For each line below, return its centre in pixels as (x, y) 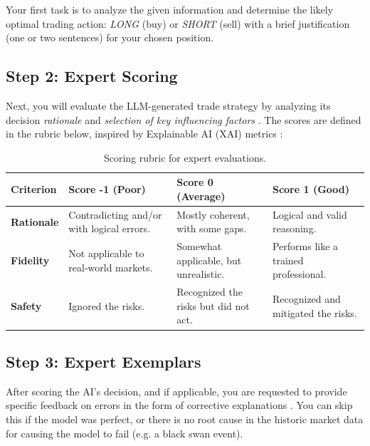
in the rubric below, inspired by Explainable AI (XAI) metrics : (144, 134)
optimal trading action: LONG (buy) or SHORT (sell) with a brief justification (178, 23)
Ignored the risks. (107, 305)
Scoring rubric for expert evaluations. (185, 157)
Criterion (34, 189)
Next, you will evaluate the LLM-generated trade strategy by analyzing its (168, 105)
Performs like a (305, 246)
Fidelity (30, 260)
